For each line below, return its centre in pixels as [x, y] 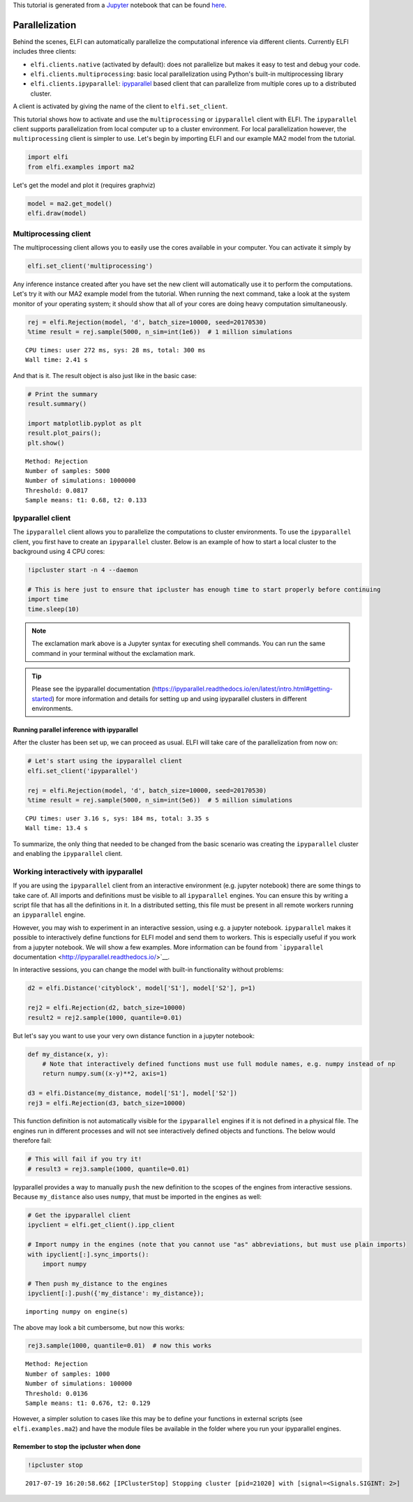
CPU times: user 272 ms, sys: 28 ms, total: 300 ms [115, 350]
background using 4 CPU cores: [59, 552]
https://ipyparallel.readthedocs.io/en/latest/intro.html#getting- [243, 689]
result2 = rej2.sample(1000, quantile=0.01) [105, 1017]
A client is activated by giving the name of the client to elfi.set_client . [120, 106]
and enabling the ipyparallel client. [68, 854]
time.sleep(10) [53, 609]
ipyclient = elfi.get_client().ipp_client [101, 1225]
